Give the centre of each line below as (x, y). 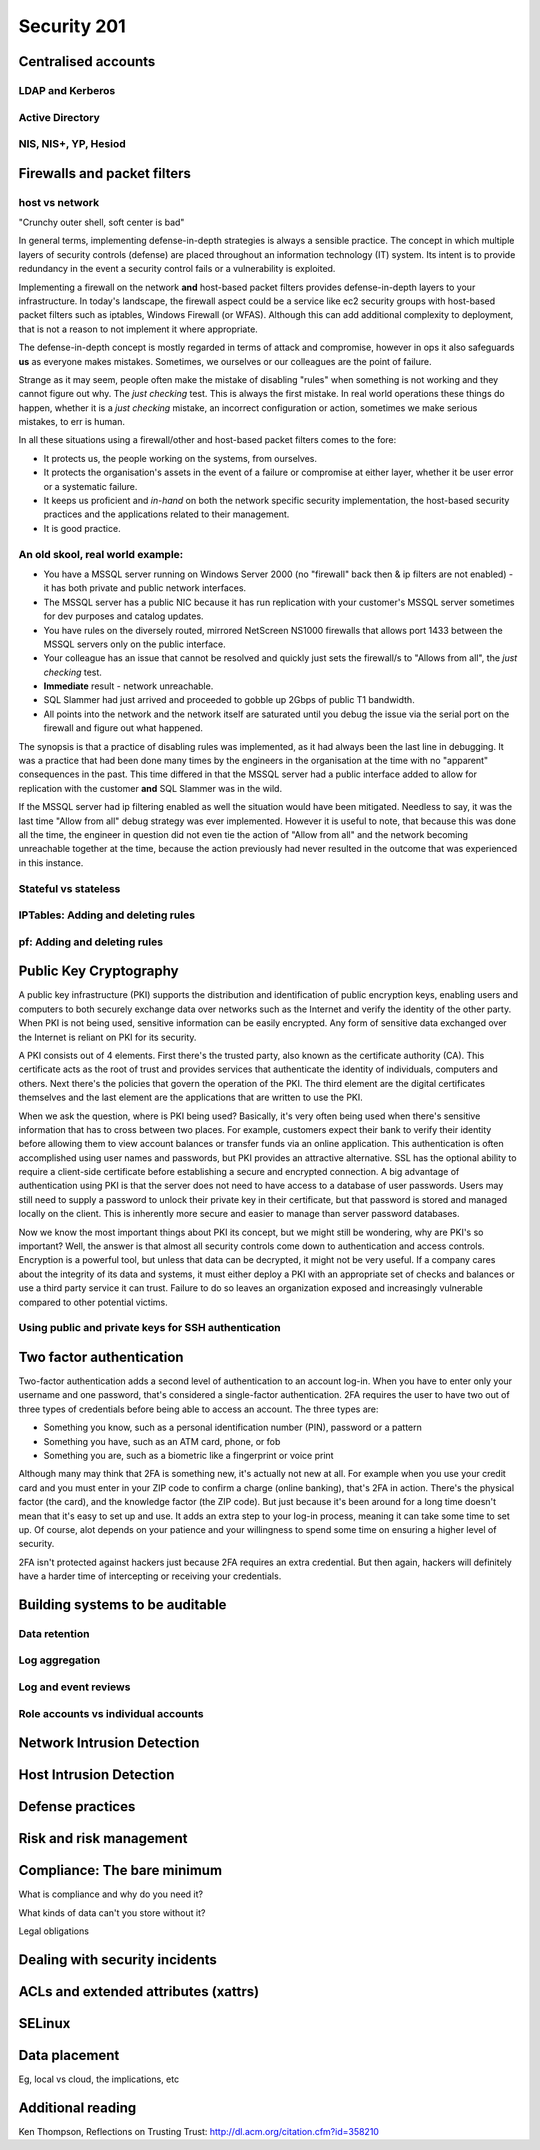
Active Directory (59, 117)
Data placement (69, 2055)
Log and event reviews (74, 1687)
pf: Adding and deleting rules (91, 942)
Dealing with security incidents (117, 1959)
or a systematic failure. (90, 486)
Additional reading (77, 2107)
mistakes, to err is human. (71, 422)
